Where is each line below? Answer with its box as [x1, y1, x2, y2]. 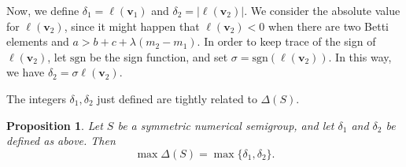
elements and [6, 33, 69, 50]
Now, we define [6, 2, 79, 18]
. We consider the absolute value [244, 2, 400, 18]
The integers [6, 90, 66, 106]
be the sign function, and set [90, 48, 228, 65]
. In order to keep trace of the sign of [197, 33, 376, 50]
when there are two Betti [268, 17, 389, 34]
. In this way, [328, 48, 392, 65]
